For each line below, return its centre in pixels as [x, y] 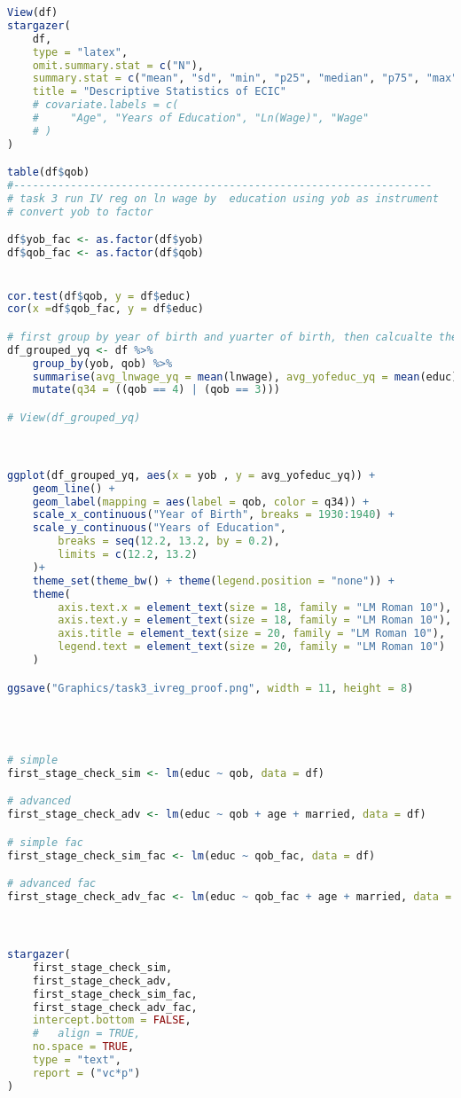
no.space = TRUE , [83, 1047]
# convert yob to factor [80, 212]
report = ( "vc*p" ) [86, 1073]
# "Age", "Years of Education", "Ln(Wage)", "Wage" [201, 118]
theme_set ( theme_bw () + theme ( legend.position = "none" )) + [213, 580]
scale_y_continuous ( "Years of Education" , [160, 528]
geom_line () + [74, 488]
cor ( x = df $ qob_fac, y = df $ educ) [106, 309]
